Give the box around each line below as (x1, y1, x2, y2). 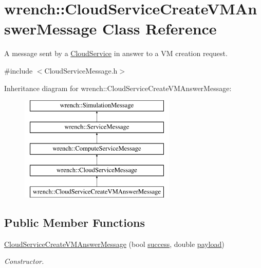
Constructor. (4, 256, 44, 266)
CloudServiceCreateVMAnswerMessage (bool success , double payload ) (4, 238, 225, 249)
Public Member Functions (4, 215, 145, 230)
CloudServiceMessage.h (44, 65, 118, 76)
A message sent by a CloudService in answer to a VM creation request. (4, 48, 228, 59)
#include (4, 65, 33, 76)
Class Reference (102, 18, 217, 39)
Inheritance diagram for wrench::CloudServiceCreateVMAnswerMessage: (4, 82, 232, 93)
